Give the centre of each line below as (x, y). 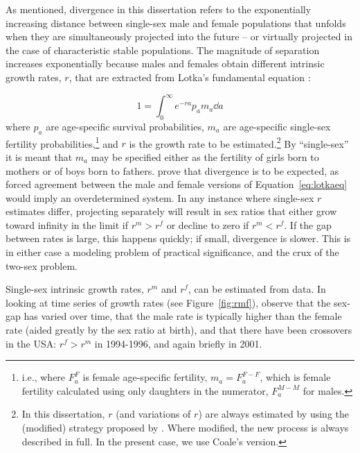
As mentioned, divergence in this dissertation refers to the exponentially (159, 9)
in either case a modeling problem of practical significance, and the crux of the (172, 252)
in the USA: (31, 343)
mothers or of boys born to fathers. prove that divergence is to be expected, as (172, 170)
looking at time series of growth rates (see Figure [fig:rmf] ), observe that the (168, 302)
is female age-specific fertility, (145, 377)
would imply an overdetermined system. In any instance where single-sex (160, 197)
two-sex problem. (42, 265)
